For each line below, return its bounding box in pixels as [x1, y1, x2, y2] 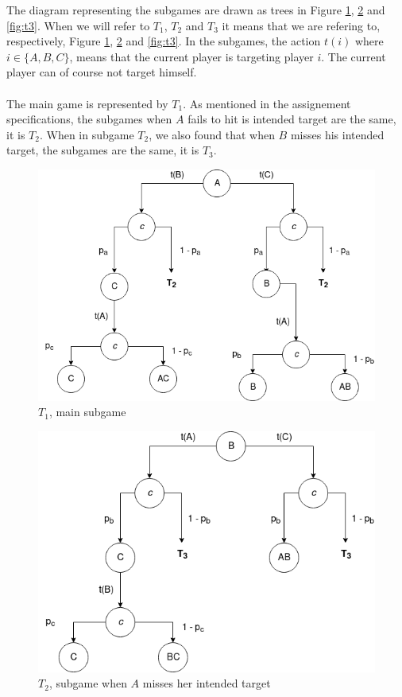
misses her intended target [142, 675, 271, 691]
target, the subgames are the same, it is [6, 142, 199, 158]
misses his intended [290, 126, 385, 142]
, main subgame [48, 403, 126, 420]
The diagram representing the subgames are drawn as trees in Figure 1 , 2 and [6, 2, 385, 18]
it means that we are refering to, [222, 17, 381, 33]
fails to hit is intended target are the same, [187, 111, 396, 127]
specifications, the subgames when [6, 111, 172, 127]
